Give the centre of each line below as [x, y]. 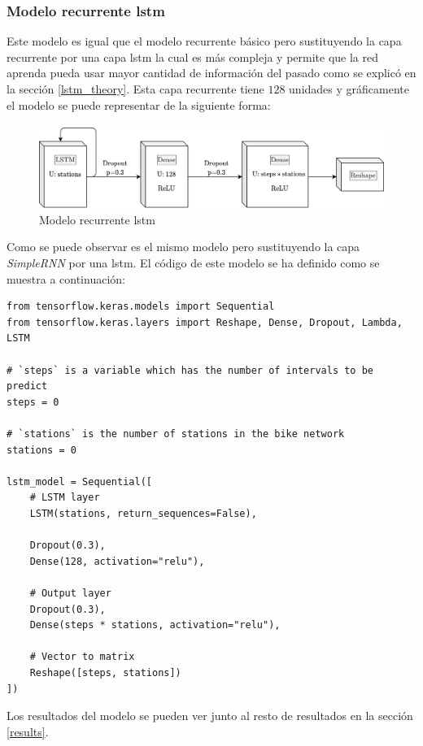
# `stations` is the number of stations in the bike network [176, 434]
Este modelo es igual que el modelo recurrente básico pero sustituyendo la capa [204, 41]
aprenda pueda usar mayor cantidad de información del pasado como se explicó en [211, 73]
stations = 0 [41, 450]
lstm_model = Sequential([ [79, 481]
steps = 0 [33, 402]
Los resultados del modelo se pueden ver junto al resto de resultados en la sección [210, 716]
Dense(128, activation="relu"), [117, 561]
